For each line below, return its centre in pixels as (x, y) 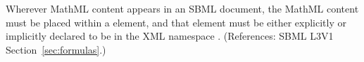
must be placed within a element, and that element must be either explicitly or (176, 22)
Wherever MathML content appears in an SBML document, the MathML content (182, 8)
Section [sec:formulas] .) (56, 49)
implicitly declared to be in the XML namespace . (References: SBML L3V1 (170, 36)
